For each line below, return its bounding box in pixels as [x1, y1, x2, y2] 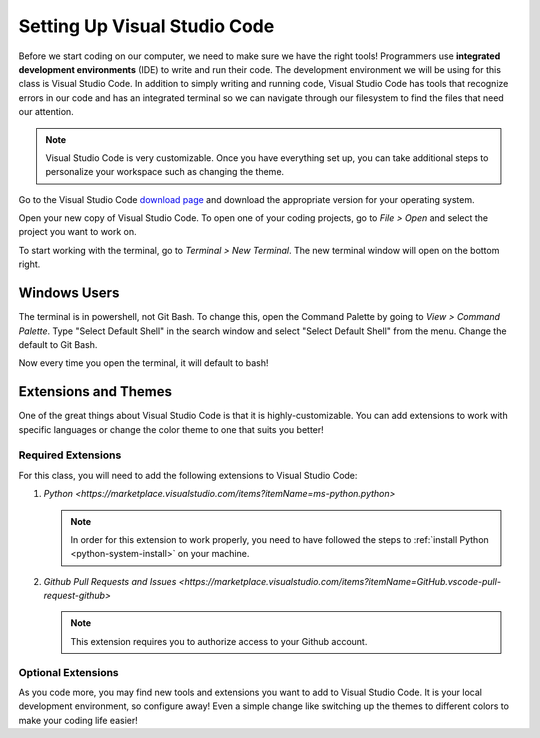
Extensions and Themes [18, 383, 172, 400]
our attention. [18, 106, 74, 118]
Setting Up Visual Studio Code [18, 15, 275, 37]
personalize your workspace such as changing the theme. [45, 166, 285, 178]
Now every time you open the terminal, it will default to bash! [18, 357, 269, 369]
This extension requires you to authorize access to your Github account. [70, 635, 368, 647]
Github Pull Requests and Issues [43, 575, 177, 587]
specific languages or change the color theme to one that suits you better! [18, 423, 324, 435]
